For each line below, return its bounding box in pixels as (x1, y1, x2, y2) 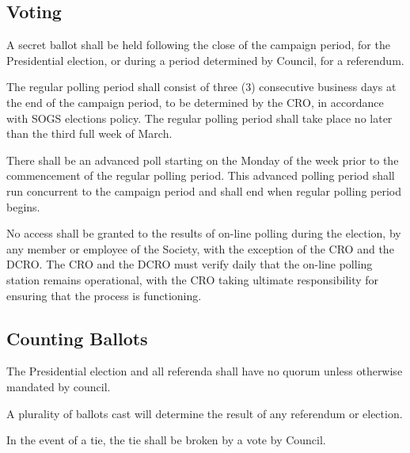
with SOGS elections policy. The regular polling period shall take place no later (6, 109, 393, 126)
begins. (6, 198, 40, 215)
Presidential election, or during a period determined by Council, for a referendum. (6, 51, 404, 68)
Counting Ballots (6, 325, 148, 350)
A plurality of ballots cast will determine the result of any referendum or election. (6, 405, 403, 421)
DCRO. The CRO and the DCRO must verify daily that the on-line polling (6, 256, 373, 272)
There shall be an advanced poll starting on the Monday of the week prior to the (6, 151, 399, 168)
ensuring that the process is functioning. (6, 287, 202, 303)
